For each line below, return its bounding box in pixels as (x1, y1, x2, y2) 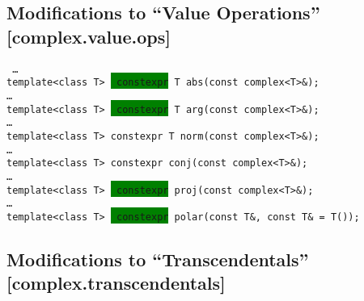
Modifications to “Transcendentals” (6, 246, 309, 271)
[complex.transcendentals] (6, 270, 226, 295)
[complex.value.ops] (6, 23, 171, 48)
